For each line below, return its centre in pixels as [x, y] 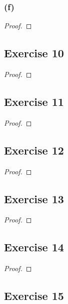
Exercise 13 [34, 198]
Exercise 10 [34, 53]
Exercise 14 [34, 247]
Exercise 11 [34, 101]
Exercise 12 [34, 150]
